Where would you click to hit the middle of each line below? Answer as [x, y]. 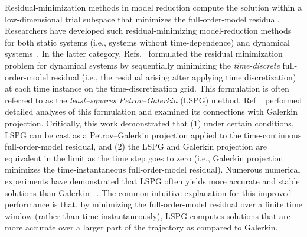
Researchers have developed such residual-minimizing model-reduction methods [148, 30]
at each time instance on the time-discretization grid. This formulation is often [147, 88]
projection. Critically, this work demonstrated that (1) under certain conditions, [149, 123]
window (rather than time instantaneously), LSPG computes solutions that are [148, 215]
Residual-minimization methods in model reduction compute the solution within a [153, 7]
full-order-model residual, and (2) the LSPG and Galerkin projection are [136, 146]
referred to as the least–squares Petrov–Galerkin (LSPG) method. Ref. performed [153, 100]
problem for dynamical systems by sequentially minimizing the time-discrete [142, 65]
